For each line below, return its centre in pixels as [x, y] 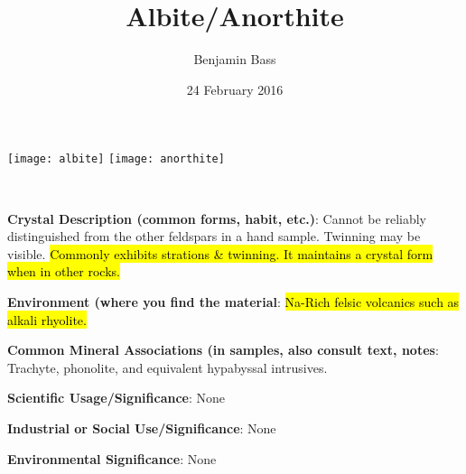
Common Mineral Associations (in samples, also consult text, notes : [223, 350]
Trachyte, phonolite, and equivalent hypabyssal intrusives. [168, 367]
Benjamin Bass [235, 59]
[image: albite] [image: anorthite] [116, 159]
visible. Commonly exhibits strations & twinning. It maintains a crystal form [220, 253]
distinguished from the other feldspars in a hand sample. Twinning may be [214, 236]
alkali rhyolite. [47, 319]
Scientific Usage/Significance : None [116, 398]
